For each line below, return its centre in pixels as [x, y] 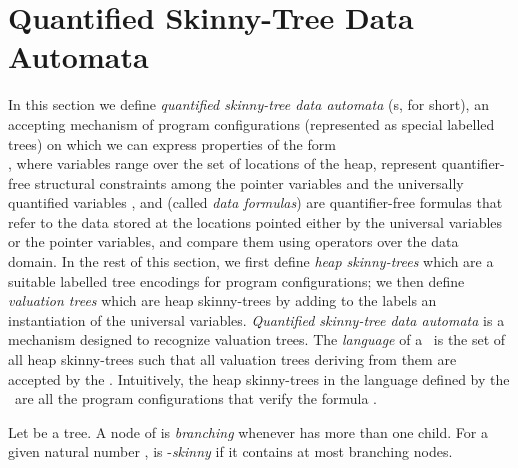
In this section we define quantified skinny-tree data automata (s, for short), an [248, 104]
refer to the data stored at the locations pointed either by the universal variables [255, 221]
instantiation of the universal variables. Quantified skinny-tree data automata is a [256, 319]
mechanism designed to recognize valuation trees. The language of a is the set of [257, 339]
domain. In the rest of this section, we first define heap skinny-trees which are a [251, 261]
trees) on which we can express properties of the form [172, 143]
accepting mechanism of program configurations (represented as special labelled [251, 123]
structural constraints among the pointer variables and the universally [249, 182]
